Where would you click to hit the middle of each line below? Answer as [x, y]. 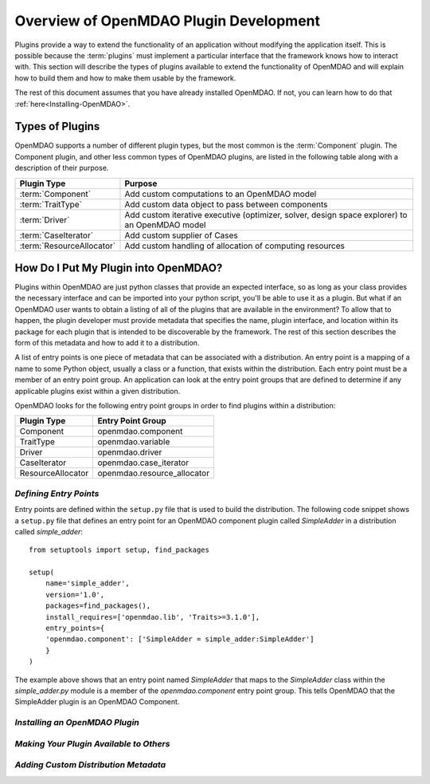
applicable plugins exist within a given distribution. [98, 391]
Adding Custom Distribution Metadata [90, 765]
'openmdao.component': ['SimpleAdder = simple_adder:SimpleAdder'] [180, 639]
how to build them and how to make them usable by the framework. [125, 78]
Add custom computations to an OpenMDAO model [221, 194]
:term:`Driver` [45, 219]
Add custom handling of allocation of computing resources [235, 246]
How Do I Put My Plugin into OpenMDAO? [119, 268]
